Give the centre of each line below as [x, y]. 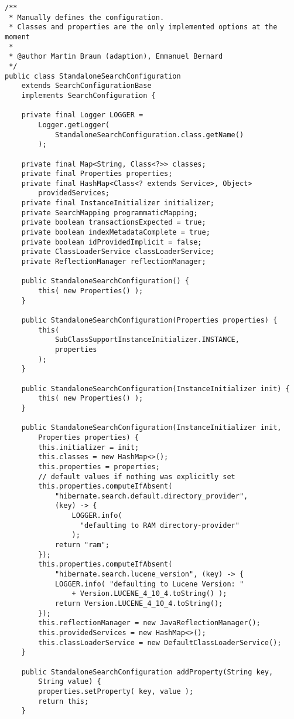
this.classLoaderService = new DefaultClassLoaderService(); [160, 642]
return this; [64, 701]
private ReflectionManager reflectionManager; [114, 262]
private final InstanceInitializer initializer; [118, 203]
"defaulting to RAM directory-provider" [160, 525]
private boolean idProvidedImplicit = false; [112, 242]
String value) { [70, 682]
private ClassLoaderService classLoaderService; [118, 252]
